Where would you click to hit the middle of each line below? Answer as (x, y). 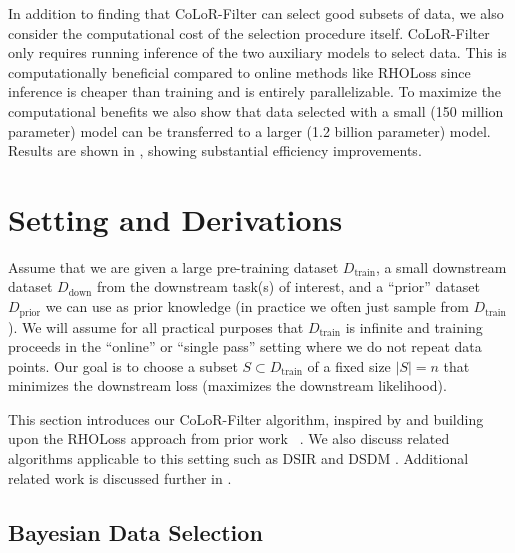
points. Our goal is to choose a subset (123, 365)
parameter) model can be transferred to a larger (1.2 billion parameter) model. (249, 130)
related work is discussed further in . (120, 477)
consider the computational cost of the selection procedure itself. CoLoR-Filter (249, 32)
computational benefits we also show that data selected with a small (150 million (256, 110)
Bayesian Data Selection (135, 531)
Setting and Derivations (175, 218)
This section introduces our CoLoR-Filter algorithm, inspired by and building (246, 418)
